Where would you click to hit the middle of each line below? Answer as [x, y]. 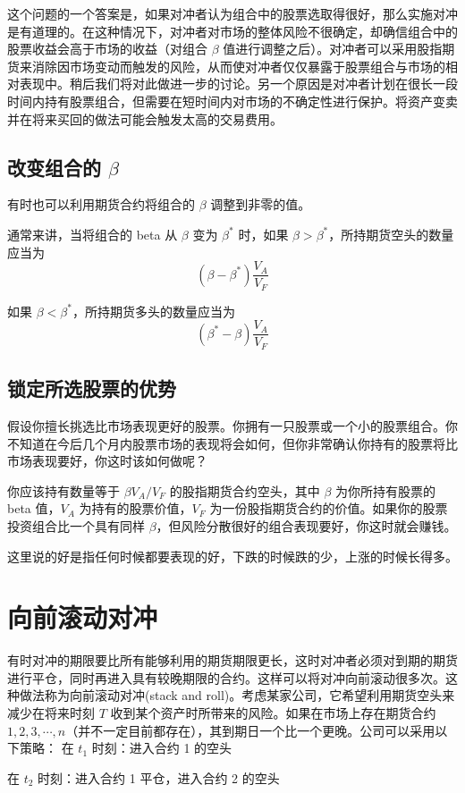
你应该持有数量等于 [63, 490]
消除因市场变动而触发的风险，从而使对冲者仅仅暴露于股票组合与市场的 [238, 66]
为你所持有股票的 [386, 490]
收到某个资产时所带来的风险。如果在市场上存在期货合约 [273, 713]
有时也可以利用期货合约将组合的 [101, 204]
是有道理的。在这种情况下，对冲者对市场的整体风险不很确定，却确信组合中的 [232, 31]
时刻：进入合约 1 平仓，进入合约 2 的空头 [159, 777]
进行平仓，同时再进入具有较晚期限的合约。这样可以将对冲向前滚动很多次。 [226, 677]
